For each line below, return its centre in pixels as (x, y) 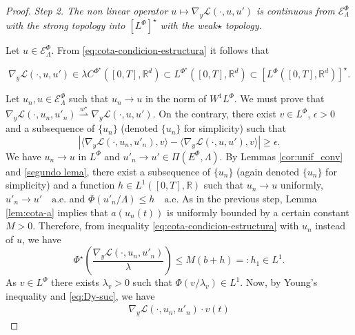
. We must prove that (279, 98)
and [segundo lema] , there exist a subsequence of (108, 171)
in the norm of (176, 98)
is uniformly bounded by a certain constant (258, 212)
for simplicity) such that (235, 128)
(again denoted (268, 171)
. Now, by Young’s (279, 282)
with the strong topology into (65, 25)
